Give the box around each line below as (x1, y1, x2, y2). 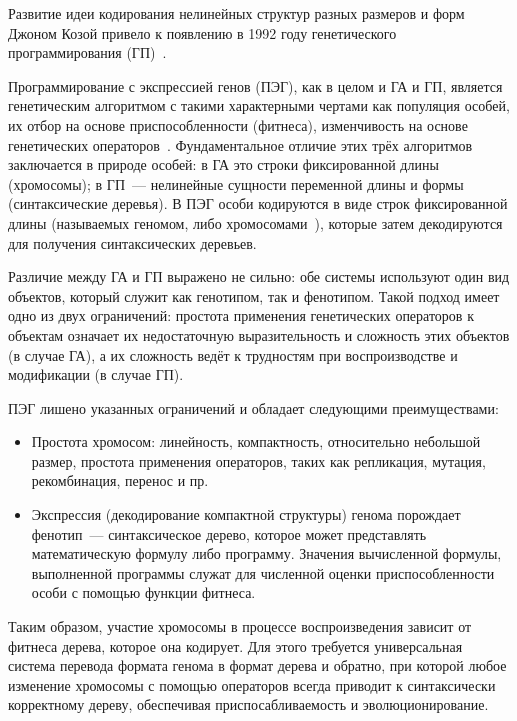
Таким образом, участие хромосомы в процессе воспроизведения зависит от (8, 616, 472, 637)
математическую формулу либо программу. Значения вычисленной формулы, (31, 543, 502, 564)
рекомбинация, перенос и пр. (31, 470, 209, 491)
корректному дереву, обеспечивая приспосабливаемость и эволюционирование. (8, 694, 489, 715)
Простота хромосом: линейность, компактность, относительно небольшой (31, 431, 481, 452)
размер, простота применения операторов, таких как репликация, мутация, (31, 450, 486, 471)
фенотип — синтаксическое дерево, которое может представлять (31, 523, 427, 544)
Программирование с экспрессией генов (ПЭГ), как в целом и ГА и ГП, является (8, 75, 503, 96)
